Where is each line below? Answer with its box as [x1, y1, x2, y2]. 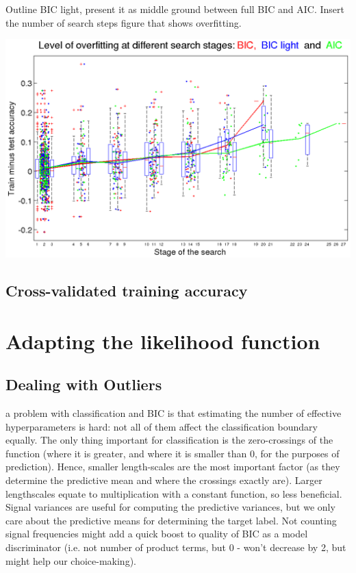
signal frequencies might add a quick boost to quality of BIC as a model [5, 526, 308, 541]
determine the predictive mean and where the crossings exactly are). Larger [5, 473, 322, 487]
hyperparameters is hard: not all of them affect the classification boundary [5, 419, 318, 433]
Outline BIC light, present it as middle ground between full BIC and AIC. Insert [5, 2, 345, 16]
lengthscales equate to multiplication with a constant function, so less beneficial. [5, 486, 342, 500]
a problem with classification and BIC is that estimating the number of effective [5, 406, 342, 420]
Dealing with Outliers [5, 374, 162, 395]
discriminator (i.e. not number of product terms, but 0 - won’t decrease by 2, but [5, 540, 346, 555]
